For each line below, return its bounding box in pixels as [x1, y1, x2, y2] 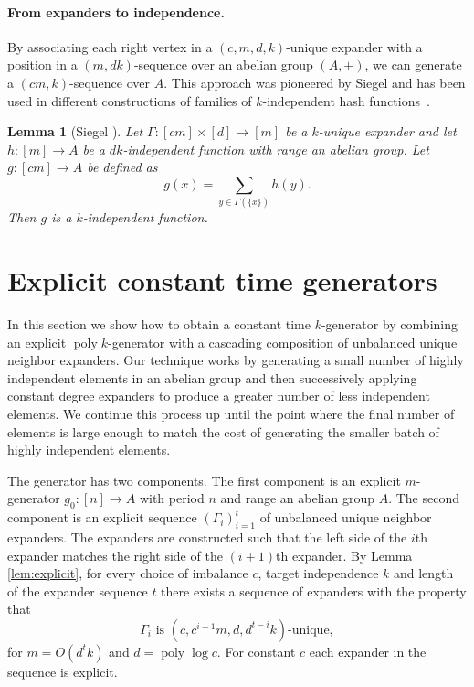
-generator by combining [321, 315, 458, 333]
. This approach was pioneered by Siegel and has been [163, 72, 466, 91]
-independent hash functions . [262, 91, 430, 110]
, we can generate [364, 55, 462, 74]
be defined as [87, 157, 158, 177]
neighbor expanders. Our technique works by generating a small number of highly [7, 350, 464, 370]
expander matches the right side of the [7, 545, 223, 564]
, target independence [258, 564, 379, 583]
